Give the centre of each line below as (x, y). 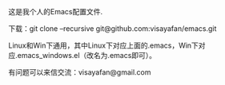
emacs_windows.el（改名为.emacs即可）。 (87, 55)
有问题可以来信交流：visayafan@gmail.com (80, 72)
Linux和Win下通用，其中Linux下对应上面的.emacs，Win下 (103, 45)
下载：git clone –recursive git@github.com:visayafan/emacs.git (112, 29)
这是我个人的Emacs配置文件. (55, 12)
